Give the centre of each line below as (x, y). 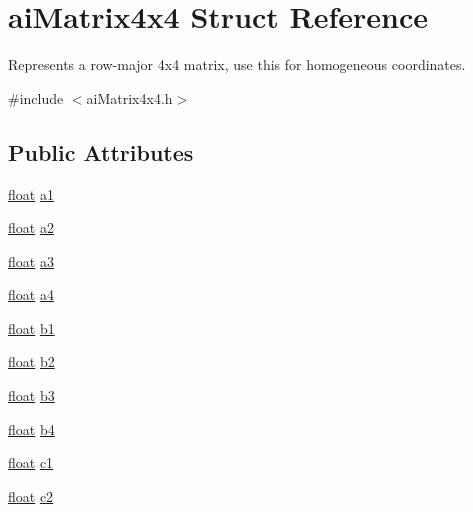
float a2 (31, 227)
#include (36, 97)
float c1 (31, 462)
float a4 (31, 294)
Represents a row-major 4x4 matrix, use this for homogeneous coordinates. (237, 64)
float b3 (31, 395)
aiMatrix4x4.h (129, 97)
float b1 (31, 327)
